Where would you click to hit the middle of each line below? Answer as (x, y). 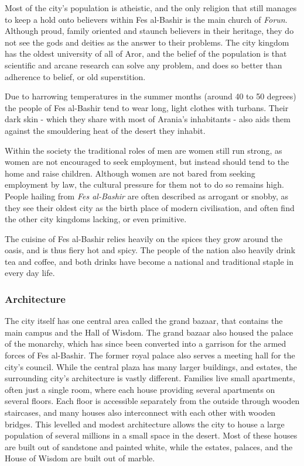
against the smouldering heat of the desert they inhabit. (105, 130)
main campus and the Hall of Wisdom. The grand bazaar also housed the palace (149, 332)
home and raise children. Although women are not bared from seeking (130, 173)
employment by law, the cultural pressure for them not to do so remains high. (144, 184)
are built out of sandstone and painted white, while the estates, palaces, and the (149, 446)
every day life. (30, 273)
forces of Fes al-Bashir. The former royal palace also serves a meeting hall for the (150, 355)
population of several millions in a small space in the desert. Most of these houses (151, 435)
